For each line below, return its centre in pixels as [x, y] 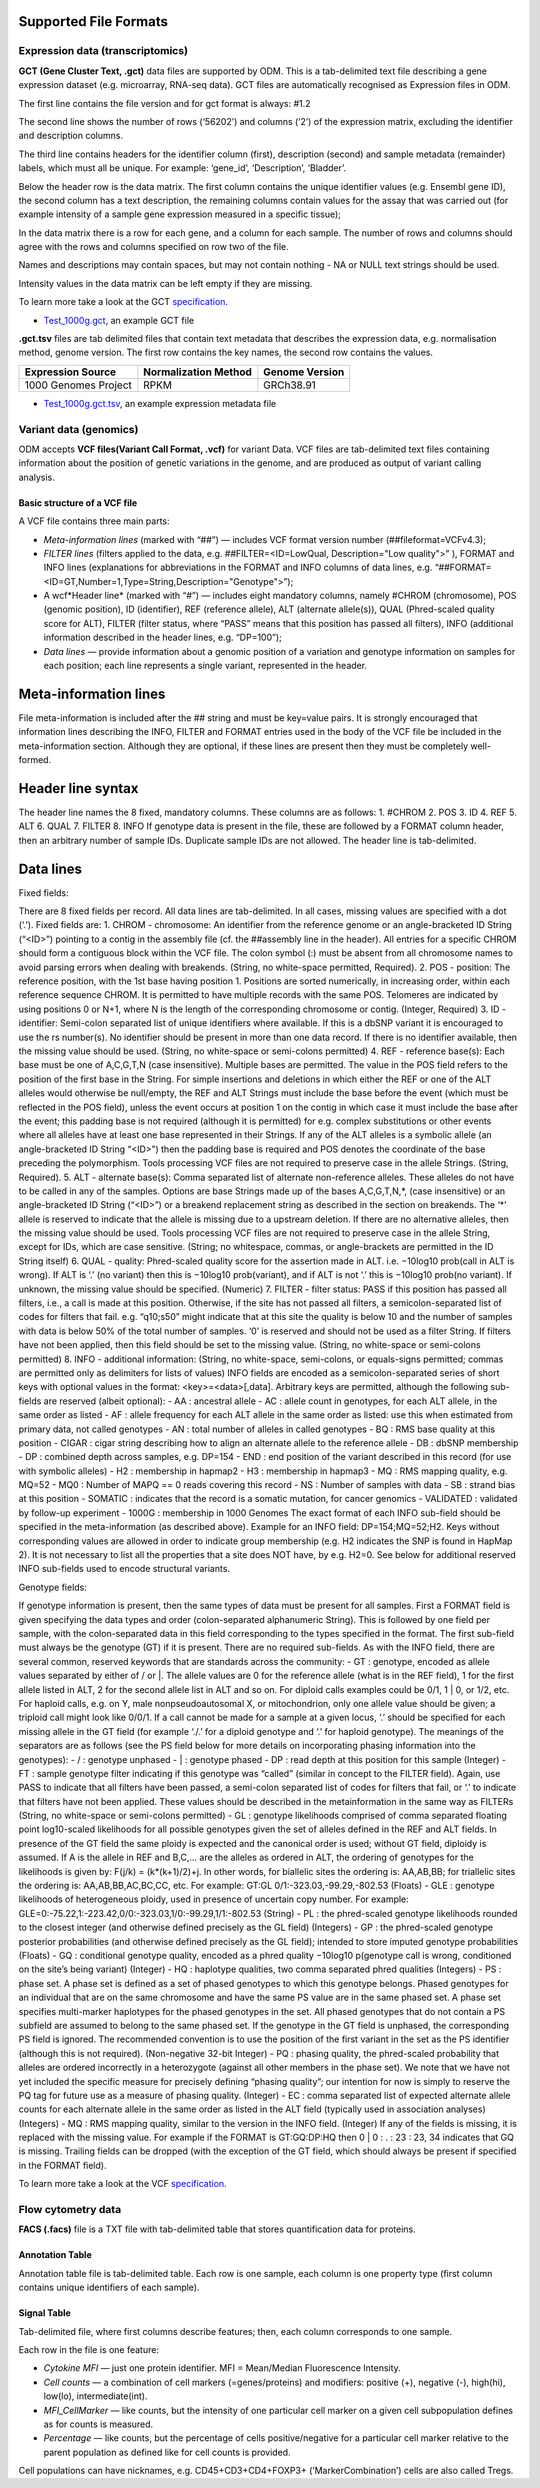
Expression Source [70, 372]
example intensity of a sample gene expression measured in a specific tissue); [180, 214]
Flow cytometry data [70, 2209]
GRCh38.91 [290, 385]
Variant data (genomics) [78, 429]
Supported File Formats [93, 21]
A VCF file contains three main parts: [94, 521]
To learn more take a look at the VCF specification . [122, 2184]
